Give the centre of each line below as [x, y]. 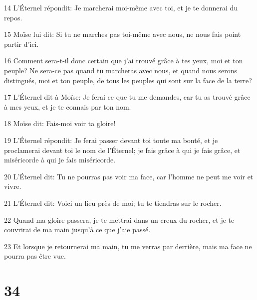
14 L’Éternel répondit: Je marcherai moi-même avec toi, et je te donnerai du [121, 7]
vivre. [13, 186]
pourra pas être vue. [35, 256]
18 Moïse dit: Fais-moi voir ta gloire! [60, 123]
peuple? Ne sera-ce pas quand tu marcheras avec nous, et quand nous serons [121, 70]
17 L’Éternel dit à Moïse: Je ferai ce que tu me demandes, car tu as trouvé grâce [127, 97]
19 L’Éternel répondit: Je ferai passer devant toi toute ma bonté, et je [111, 140]
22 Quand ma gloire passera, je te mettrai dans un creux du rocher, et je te [119, 220]
